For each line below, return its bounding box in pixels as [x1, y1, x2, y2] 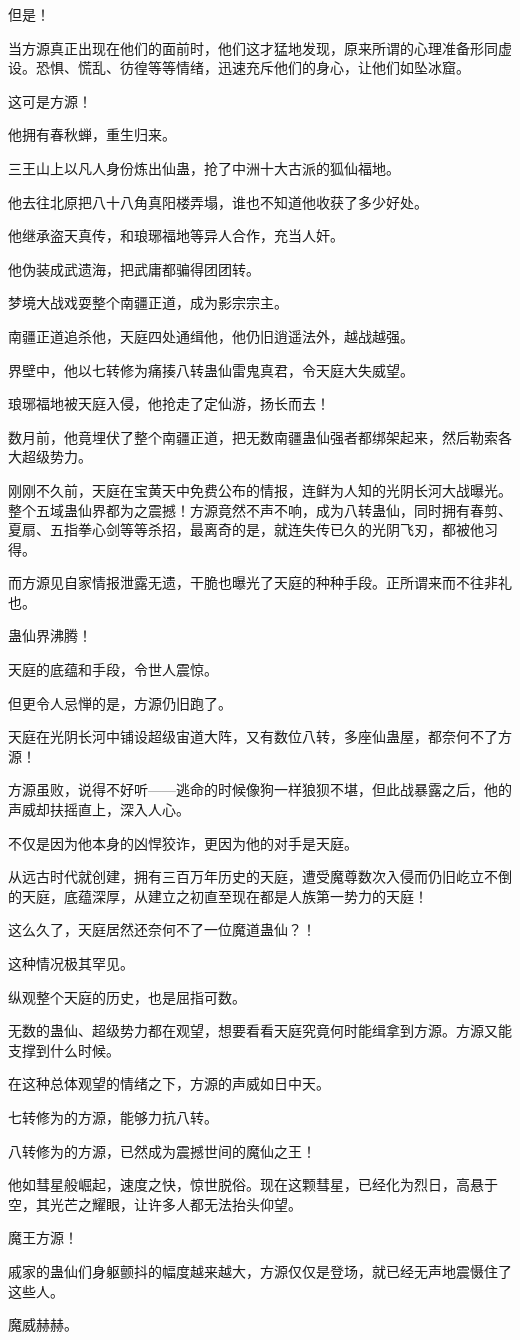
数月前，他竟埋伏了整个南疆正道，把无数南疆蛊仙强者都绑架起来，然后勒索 [8, 426, 498, 447]
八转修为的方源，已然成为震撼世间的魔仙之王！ [8, 1140, 316, 1161]
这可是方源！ [8, 90, 92, 111]
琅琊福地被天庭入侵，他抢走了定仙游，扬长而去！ [8, 393, 330, 414]
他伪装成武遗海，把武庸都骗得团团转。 [8, 258, 260, 279]
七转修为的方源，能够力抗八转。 [8, 1106, 218, 1127]
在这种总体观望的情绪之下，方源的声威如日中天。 [8, 1073, 330, 1094]
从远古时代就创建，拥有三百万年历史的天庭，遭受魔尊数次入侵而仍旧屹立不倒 [8, 866, 512, 887]
